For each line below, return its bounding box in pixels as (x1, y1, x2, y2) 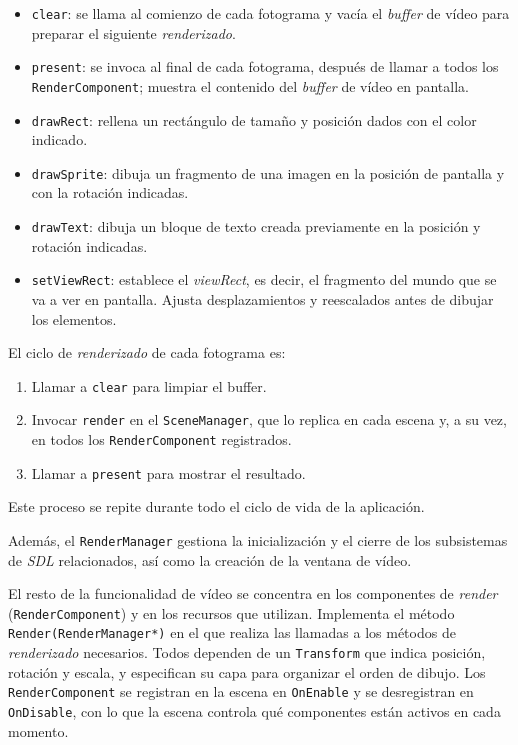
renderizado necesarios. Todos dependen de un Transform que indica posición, (8, 642, 486, 663)
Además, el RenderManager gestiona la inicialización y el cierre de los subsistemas (8, 529, 508, 550)
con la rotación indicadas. (31, 182, 189, 203)
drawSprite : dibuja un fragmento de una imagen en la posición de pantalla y (31, 162, 505, 183)
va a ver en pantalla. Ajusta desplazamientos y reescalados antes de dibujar (31, 288, 494, 309)
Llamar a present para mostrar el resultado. (31, 462, 306, 483)
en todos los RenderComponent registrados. (31, 429, 292, 450)
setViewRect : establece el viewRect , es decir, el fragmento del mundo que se (31, 269, 497, 290)
